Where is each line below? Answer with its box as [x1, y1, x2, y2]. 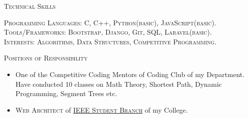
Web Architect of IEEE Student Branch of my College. [15, 104, 188, 115]
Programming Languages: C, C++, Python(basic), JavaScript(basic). [4, 17, 216, 27]
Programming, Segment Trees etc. [15, 88, 117, 98]
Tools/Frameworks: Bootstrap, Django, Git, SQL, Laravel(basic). [4, 27, 212, 37]
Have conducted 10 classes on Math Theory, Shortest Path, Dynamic [15, 79, 222, 89]
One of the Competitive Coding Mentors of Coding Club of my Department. [15, 69, 245, 79]
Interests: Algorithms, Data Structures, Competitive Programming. [4, 36, 217, 46]
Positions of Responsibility [4, 53, 88, 63]
